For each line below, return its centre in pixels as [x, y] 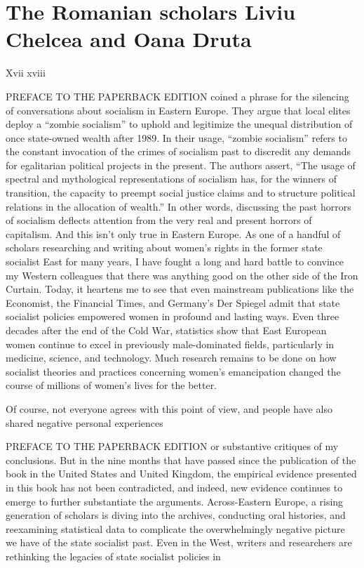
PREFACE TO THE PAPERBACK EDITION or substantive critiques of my [172, 446]
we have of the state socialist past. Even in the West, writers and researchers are [179, 542]
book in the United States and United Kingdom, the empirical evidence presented [181, 474]
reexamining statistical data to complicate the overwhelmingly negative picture [175, 528]
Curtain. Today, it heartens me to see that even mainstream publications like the [180, 289]
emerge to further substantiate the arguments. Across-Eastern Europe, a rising [175, 501]
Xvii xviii [26, 73]
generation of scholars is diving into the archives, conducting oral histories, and [176, 515]
